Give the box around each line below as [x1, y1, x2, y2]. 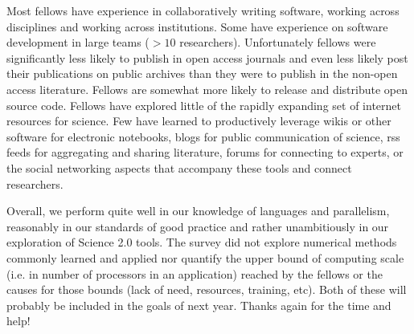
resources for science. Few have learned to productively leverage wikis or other [6, 112, 391, 129]
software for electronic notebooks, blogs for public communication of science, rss [6, 128, 400, 145]
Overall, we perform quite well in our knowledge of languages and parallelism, [6, 202, 390, 219]
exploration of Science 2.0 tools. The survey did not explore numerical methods [6, 234, 397, 250]
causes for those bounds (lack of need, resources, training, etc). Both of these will [6, 281, 407, 298]
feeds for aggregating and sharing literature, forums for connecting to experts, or [6, 144, 404, 161]
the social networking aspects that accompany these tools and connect [6, 159, 352, 176]
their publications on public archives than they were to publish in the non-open [6, 65, 398, 82]
